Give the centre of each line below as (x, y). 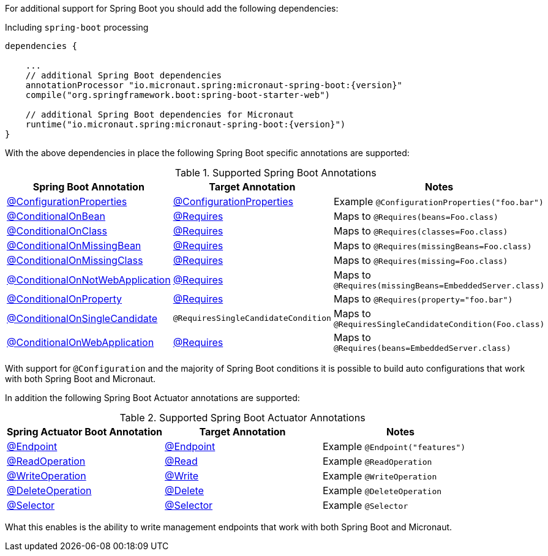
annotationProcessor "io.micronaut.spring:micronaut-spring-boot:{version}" (214, 85)
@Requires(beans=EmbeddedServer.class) (422, 348)
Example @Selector (365, 505)
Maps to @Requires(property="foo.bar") (423, 299)
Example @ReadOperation (377, 461)
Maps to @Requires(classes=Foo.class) (421, 231)
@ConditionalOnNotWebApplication (89, 280)
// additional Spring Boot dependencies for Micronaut (160, 115)
